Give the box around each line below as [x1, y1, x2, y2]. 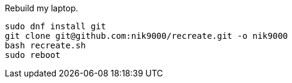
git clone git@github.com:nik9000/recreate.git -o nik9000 [5, 31, 288, 41]
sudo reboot [5, 50, 61, 60]
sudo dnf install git [5, 21, 106, 31]
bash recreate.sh [5, 41, 86, 50]
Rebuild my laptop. [5, 3, 79, 13]
